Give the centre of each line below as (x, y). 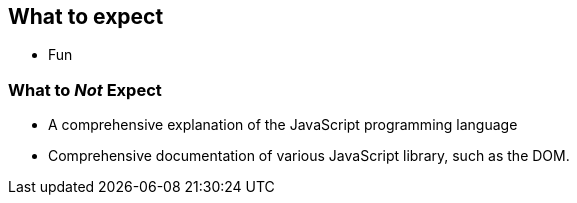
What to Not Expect (85, 89)
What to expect (86, 16)
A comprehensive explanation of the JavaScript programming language (283, 125)
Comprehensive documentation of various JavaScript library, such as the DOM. (309, 156)
